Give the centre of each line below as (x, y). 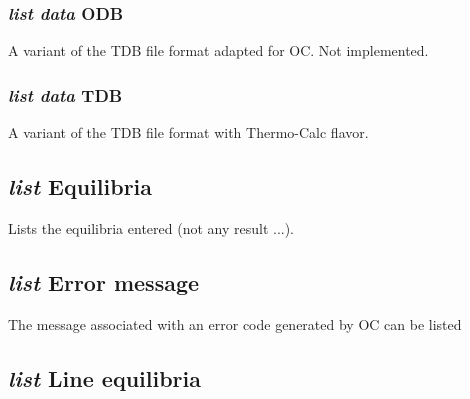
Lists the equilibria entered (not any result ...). (151, 227)
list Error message (104, 281)
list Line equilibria (104, 377)
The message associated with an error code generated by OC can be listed (235, 323)
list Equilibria (80, 186)
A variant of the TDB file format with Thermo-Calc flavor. (188, 132)
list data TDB (65, 94)
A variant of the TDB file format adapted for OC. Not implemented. (218, 50)
